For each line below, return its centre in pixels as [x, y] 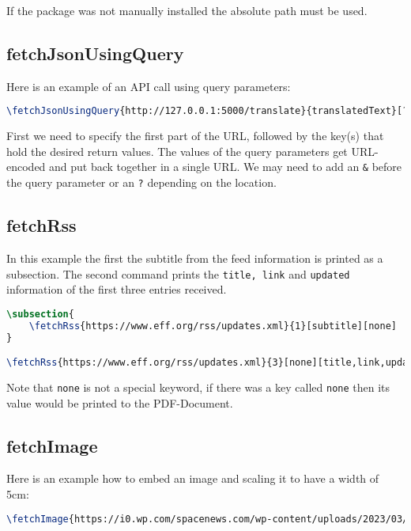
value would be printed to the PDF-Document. [120, 402]
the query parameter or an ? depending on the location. [141, 182]
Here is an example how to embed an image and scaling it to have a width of [193, 478]
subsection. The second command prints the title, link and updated [178, 273]
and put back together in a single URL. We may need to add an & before [226, 167]
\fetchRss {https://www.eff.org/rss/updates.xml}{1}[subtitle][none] [213, 326]
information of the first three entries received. [117, 289]
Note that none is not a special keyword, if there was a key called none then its [198, 387]
